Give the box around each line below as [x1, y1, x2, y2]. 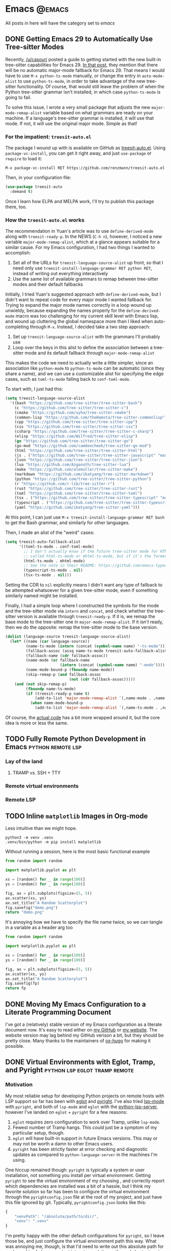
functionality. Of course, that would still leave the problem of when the [17, 83, 164, 89]
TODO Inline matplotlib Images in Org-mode [5, 812, 148, 821]
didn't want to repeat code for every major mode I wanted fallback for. [5, 297, 153, 303]
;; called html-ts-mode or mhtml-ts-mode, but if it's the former [23, 553, 167, 559]
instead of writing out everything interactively [12, 271, 108, 277]
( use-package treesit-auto [5, 184, 63, 189]
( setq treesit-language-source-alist [5, 396, 85, 401]
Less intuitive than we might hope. [5, 825, 77, 831]
